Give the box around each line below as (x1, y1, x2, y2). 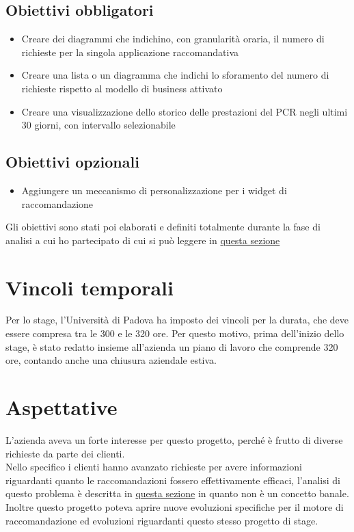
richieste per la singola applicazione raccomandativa (21, 44, 239, 59)
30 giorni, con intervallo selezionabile (21, 118, 176, 132)
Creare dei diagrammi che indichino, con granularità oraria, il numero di (21, 31, 325, 46)
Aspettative (5, 393, 118, 421)
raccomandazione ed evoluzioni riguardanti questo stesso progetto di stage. (5, 513, 318, 527)
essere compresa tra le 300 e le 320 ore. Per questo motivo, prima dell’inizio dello (5, 326, 344, 341)
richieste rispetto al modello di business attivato (21, 81, 223, 95)
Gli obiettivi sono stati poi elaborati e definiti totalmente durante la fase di (5, 220, 321, 234)
